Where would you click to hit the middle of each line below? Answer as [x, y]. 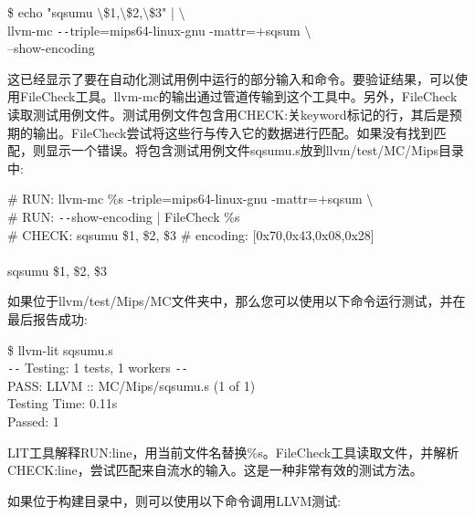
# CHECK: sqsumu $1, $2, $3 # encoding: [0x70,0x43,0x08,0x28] [191, 234]
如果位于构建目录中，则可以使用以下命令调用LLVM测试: [174, 500]
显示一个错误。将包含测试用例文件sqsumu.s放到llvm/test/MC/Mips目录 [255, 150]
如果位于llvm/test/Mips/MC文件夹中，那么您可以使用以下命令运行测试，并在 [237, 301]
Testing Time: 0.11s [63, 403]
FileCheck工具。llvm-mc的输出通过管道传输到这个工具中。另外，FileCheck [238, 96]
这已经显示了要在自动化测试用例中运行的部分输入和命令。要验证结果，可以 [231, 78]
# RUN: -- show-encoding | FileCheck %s [124, 216]
